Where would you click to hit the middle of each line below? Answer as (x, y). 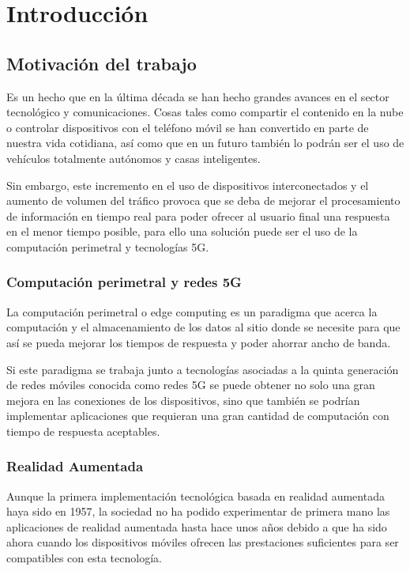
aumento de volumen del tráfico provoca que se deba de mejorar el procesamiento (203, 200)
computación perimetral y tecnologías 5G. (108, 246)
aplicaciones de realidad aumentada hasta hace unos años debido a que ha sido (197, 526)
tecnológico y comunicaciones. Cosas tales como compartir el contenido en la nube (205, 112)
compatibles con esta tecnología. (84, 558)
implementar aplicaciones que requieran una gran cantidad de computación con (198, 416)
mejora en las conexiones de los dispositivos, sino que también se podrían (183, 400)
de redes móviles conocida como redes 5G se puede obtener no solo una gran (191, 385)
